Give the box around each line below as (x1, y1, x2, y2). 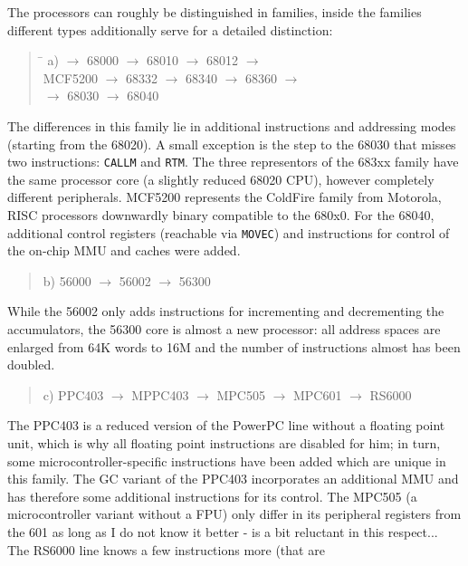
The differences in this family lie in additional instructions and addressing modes (7, 116, 456, 135)
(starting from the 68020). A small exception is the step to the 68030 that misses (7, 134, 456, 153)
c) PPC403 (43, 385, 104, 404)
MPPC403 (131, 385, 189, 404)
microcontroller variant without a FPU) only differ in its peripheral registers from (7, 504, 462, 523)
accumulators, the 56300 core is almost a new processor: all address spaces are (7, 320, 441, 339)
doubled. (7, 355, 55, 374)
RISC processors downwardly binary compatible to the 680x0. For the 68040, (7, 206, 435, 224)
